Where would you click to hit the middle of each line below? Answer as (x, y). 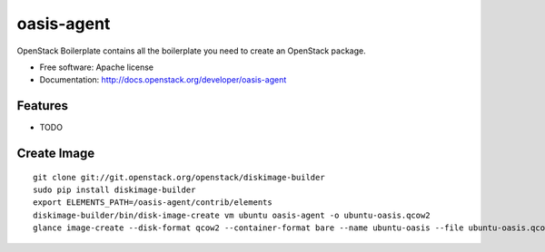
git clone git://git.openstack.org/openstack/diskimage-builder (179, 177)
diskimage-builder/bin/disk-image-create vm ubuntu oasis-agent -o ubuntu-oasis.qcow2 (232, 215)
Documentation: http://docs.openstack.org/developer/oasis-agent (163, 80)
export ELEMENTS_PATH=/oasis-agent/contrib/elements (153, 203)
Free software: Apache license (97, 67)
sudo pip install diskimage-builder (114, 190)
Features (42, 106)
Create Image (56, 154)
